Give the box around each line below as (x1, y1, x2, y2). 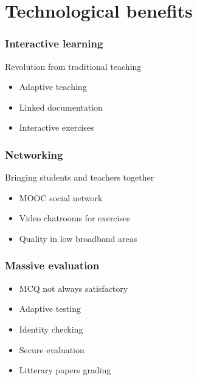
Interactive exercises (19, 121, 94, 134)
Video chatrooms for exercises (19, 212, 130, 224)
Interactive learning (5, 36, 103, 51)
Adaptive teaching (19, 80, 87, 93)
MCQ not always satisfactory (19, 282, 128, 294)
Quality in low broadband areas (19, 232, 137, 244)
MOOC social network (19, 191, 103, 204)
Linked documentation (19, 100, 103, 113)
